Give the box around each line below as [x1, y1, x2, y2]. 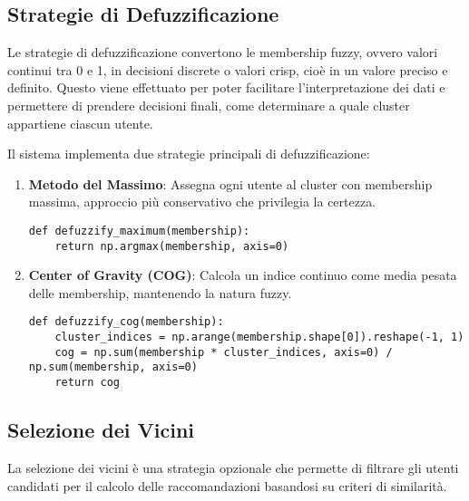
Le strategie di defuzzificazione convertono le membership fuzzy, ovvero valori [7, 43, 438, 62]
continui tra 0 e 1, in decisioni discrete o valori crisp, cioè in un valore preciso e [7, 60, 448, 79]
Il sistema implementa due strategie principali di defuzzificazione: [7, 144, 370, 163]
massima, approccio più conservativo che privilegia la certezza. [28, 192, 376, 211]
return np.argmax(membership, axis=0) [54, 239, 289, 253]
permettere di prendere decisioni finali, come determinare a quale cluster [7, 95, 410, 114]
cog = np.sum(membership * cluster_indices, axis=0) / [54, 345, 393, 359]
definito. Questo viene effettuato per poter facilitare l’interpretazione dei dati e [7, 78, 445, 97]
